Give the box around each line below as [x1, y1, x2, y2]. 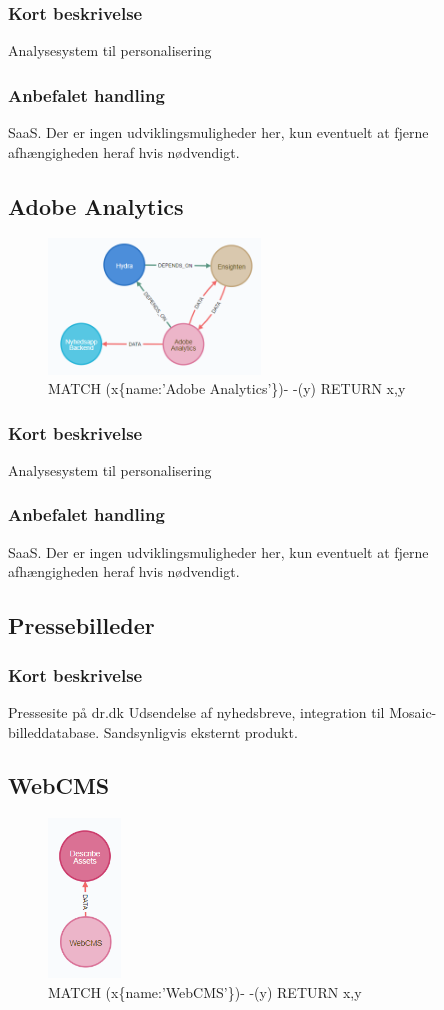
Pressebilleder [8, 610, 155, 641]
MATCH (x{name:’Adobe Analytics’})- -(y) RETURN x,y [48, 378, 406, 399]
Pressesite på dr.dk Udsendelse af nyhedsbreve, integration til [8, 701, 385, 722]
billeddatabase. [8, 721, 100, 742]
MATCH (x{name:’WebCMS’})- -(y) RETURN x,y [48, 981, 362, 1002]
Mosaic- [389, 701, 437, 722]
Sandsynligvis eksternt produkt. [103, 721, 298, 742]
